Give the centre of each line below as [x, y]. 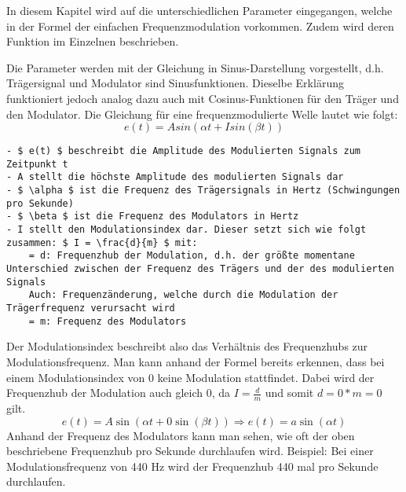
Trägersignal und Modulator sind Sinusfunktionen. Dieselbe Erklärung [175, 83]
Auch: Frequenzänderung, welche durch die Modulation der [183, 295]
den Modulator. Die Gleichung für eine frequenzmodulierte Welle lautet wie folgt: [202, 114]
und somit [289, 393]
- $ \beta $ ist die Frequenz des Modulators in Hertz [153, 217]
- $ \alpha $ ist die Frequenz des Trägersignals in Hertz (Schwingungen [203, 191]
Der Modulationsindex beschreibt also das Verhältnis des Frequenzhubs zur [187, 346]
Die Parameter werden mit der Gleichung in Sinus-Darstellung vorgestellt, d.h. [195, 67]
